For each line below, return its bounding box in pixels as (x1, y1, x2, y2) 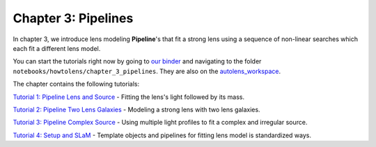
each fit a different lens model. (13, 44, 101, 52)
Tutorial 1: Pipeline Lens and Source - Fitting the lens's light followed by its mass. (13, 93, 245, 101)
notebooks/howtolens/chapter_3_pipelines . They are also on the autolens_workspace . (13, 67, 281, 75)
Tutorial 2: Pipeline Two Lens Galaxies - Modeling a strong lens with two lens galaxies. (13, 105, 260, 114)
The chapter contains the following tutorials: (13, 80, 139, 88)
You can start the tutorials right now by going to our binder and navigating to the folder (13, 57, 262, 65)
